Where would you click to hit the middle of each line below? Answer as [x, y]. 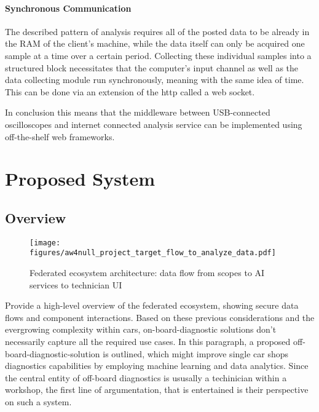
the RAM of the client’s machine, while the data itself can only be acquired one [155, 43]
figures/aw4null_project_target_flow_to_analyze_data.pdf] [153, 253]
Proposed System [80, 179]
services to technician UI [76, 284]
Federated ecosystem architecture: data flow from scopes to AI [147, 273]
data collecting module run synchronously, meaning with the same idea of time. [155, 80]
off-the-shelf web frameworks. [60, 136]
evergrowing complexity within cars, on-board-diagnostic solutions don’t [141, 329]
